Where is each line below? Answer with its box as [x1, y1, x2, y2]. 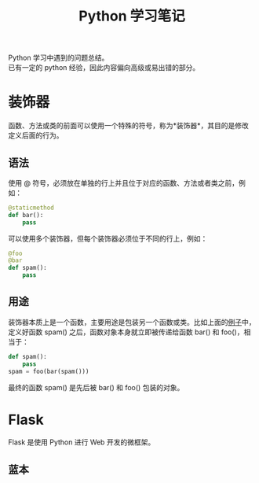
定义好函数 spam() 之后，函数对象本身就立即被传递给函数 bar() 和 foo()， [8, 327, 244, 337]
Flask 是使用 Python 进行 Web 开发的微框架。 [8, 437, 155, 447]
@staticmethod [8, 204, 55, 212]
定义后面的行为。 [8, 131, 64, 140]
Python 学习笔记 [78, 7, 186, 25]
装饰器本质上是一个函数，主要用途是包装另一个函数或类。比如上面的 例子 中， [8, 317, 256, 326]
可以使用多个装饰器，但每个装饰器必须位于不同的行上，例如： [8, 234, 208, 243]
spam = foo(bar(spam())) [8, 367, 89, 375]
